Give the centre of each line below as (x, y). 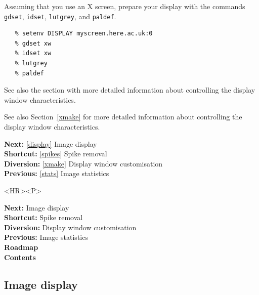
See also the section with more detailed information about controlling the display (130, 90)
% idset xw (33, 53)
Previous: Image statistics (46, 237)
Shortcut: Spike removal (44, 217)
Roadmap (21, 247)
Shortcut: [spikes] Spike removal (56, 154)
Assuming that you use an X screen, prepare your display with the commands (125, 6)
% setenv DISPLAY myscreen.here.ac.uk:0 (84, 34)
